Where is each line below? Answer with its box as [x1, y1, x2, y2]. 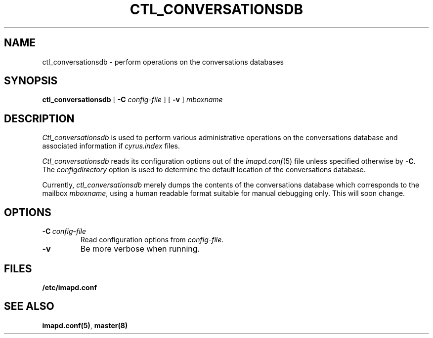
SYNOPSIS [4, 75, 58, 87]
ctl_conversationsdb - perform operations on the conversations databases [42, 57, 284, 66]
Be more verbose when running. [80, 244, 200, 254]
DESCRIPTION [4, 112, 75, 125]
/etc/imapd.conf [42, 283, 97, 292]
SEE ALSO [4, 300, 54, 313]
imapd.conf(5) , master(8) [42, 321, 128, 330]
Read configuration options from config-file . [80, 235, 224, 244]
